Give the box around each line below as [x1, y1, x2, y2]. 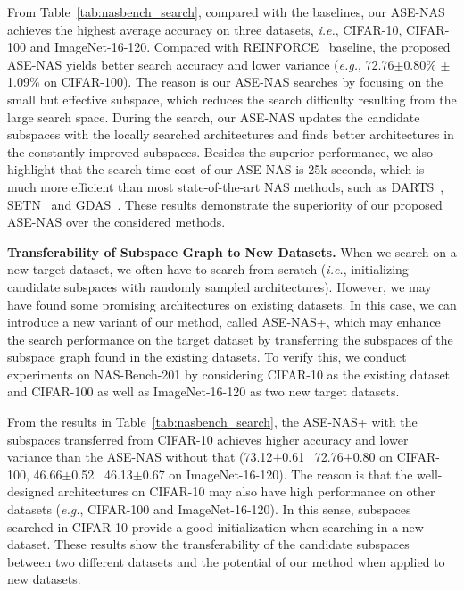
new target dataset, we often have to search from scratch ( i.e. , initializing [7, 260, 409, 279]
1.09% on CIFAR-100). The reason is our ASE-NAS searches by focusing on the [7, 72, 443, 91]
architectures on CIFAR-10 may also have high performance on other [57, 482, 435, 501]
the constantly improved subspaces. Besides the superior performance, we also [7, 142, 433, 161]
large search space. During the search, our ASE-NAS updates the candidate [7, 107, 420, 126]
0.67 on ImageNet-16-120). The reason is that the [142, 464, 413, 483]
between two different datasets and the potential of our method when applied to [7, 552, 445, 570]
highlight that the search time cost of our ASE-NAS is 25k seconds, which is [7, 160, 425, 179]
